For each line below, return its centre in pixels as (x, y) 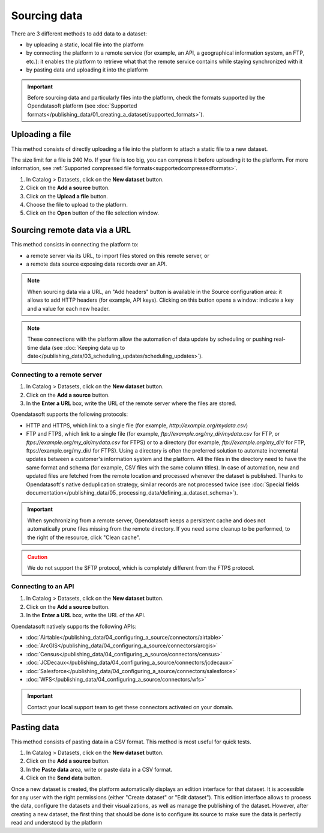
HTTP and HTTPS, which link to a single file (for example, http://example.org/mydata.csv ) (137, 425)
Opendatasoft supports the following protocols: (70, 414)
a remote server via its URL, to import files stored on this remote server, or (118, 255)
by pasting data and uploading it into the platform (87, 70)
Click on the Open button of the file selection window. (92, 213)
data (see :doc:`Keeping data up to (82, 347)
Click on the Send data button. (64, 778)
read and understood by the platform (57, 823)
